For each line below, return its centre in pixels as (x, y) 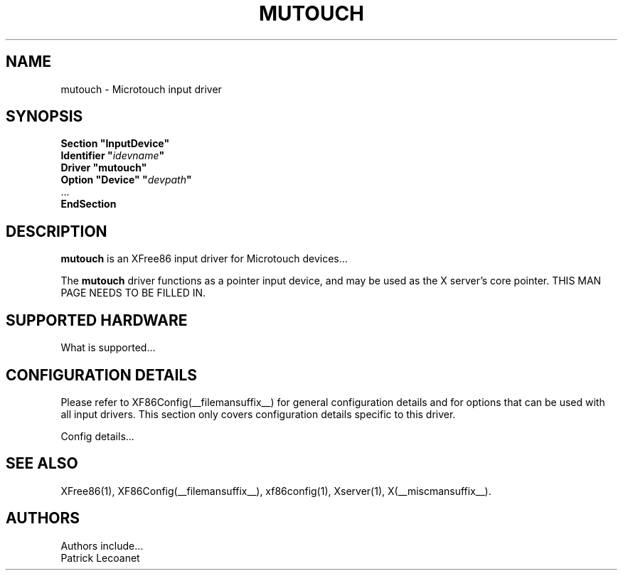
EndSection (89, 204)
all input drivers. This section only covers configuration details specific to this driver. (258, 414)
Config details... (97, 436)
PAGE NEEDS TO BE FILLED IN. (133, 293)
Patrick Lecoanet (100, 558)
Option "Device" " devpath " (126, 180)
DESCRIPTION (57, 231)
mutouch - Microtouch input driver (141, 89)
